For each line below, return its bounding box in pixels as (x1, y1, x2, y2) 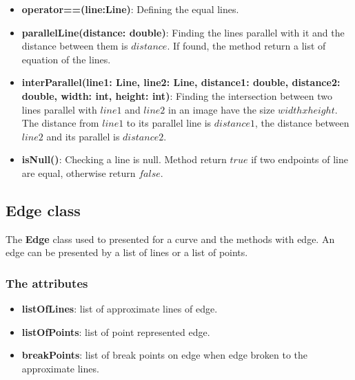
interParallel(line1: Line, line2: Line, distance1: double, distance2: (21, 75, 341, 89)
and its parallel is (46, 129, 120, 143)
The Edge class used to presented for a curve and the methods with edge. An (6, 231, 335, 246)
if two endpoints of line (251, 152, 348, 167)
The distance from (21, 116, 99, 130)
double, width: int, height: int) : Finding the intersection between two (21, 88, 332, 103)
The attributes (6, 274, 88, 291)
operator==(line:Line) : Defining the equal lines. (21, 2, 239, 16)
